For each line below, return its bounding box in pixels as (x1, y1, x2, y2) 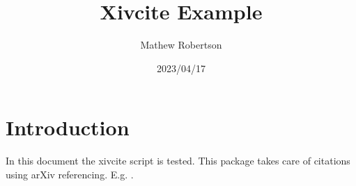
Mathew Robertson (140, 37, 222, 52)
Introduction (6, 113, 130, 142)
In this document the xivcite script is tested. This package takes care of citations (6, 153, 350, 168)
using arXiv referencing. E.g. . (6, 167, 134, 181)
